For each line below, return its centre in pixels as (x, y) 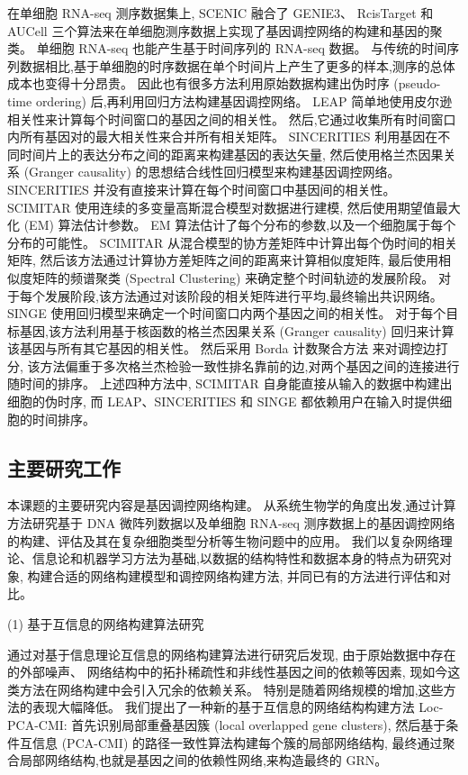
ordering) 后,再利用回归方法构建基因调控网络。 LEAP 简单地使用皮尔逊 (244, 100)
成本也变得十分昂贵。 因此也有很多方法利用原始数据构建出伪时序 (198, 83)
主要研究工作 (64, 467)
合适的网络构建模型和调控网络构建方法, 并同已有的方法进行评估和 (246, 575)
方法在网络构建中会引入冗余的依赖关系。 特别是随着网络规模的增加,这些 (231, 689)
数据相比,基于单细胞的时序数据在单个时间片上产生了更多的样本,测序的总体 (237, 65)
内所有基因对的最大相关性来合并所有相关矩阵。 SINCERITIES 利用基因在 (223, 137)
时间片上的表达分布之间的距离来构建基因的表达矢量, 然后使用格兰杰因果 (231, 154)
